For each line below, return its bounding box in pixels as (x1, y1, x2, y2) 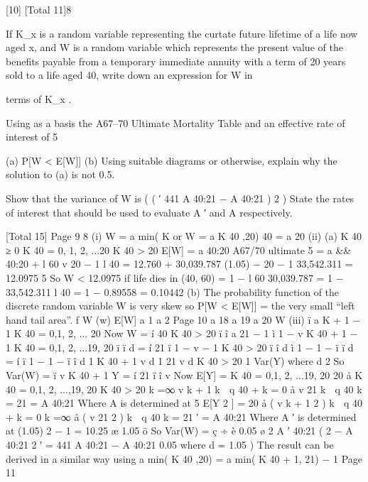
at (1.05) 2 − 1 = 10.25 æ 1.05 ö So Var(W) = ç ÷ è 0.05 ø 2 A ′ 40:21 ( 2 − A (6, 423, 353, 438)
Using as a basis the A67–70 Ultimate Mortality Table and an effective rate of (6, 115, 345, 130)
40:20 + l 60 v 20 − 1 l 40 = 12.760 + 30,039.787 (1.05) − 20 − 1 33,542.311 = (6, 256, 353, 271)
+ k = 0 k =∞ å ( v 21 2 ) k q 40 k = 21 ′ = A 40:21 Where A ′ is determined (6, 409, 357, 424)
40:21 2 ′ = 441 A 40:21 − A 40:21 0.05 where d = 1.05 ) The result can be (6, 437, 334, 452)
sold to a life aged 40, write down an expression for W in (6, 67, 253, 82)
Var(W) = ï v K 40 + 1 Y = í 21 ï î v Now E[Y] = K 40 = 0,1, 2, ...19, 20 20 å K (6, 368, 363, 383)
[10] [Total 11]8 (6, 2, 72, 16)
